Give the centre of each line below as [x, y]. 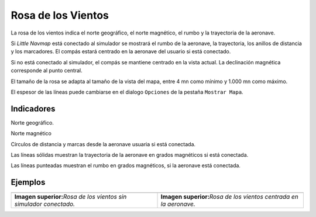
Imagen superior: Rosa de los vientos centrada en [229, 197]
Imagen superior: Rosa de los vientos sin [71, 197]
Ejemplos [28, 182]
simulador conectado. [45, 204]
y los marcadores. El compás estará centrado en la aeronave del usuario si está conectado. [121, 51]
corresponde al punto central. [47, 71]
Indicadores [33, 108]
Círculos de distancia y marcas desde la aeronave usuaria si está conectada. [103, 144]
